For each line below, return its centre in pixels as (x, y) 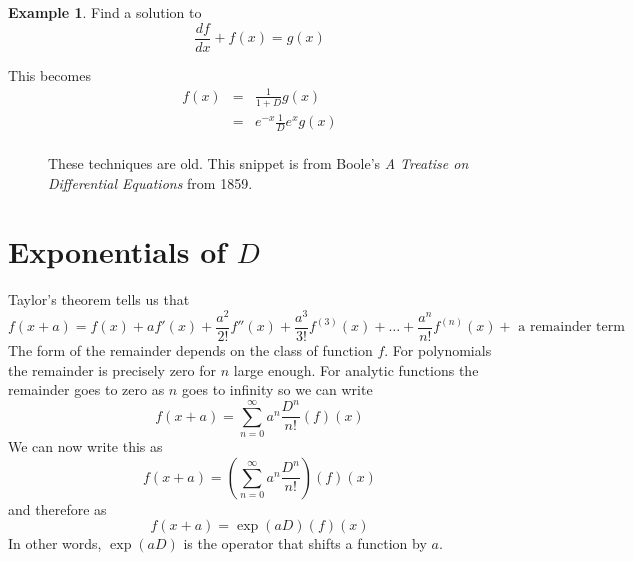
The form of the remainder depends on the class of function (190, 350)
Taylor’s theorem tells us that (99, 299)
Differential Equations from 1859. (150, 182)
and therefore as (57, 508)
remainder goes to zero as (86, 389)
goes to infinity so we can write (277, 389)
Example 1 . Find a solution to (105, 12)
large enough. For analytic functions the (356, 369)
